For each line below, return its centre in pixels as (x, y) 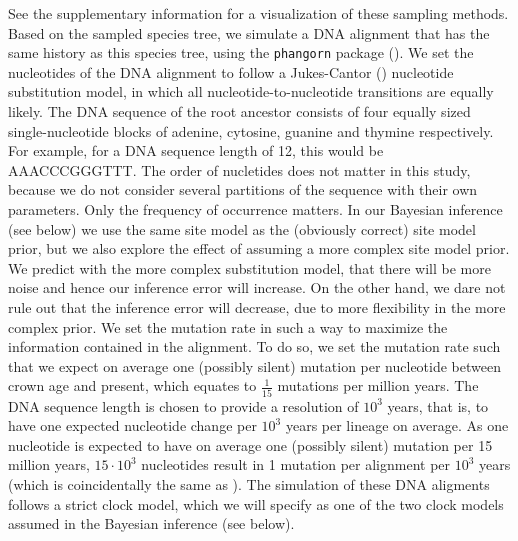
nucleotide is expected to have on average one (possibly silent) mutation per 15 (250, 444)
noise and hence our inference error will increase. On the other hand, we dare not (257, 287)
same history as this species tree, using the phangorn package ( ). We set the (241, 52)
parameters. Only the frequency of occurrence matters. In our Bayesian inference (255, 209)
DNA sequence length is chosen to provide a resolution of (183, 405)
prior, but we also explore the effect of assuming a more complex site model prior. (259, 248)
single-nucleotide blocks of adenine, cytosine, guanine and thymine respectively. (251, 130)
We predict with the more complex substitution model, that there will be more (249, 267)
